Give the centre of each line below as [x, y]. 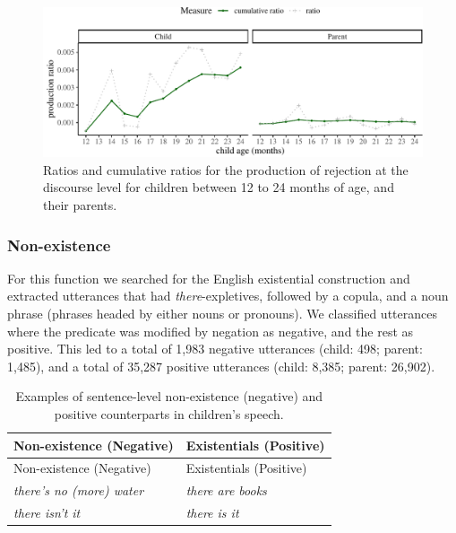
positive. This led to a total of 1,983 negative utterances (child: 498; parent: [215, 349]
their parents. [80, 205]
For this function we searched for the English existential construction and [209, 278]
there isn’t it [47, 513]
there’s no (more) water [79, 490]
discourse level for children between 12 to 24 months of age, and [219, 187]
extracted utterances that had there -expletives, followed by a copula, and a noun [228, 296]
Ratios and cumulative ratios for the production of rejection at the [226, 169]
